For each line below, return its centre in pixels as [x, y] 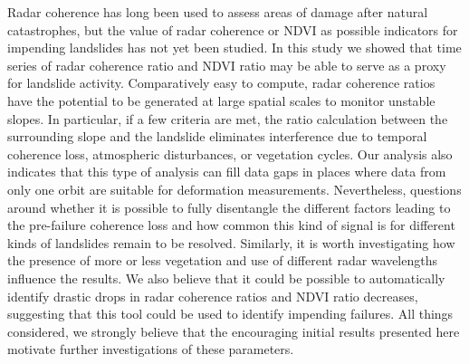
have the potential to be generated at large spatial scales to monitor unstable [221, 100]
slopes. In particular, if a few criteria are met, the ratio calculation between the [228, 118]
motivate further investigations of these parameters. [151, 349]
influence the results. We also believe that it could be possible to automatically [226, 278]
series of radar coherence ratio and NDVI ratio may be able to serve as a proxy [227, 65]
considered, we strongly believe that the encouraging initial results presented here [234, 331]
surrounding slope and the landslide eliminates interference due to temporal [217, 136]
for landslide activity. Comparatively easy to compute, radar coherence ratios [221, 83]
